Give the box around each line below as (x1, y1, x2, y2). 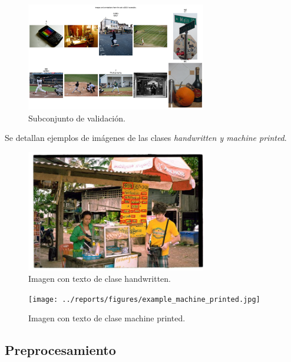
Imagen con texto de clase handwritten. (28, 272, 171, 285)
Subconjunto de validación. (28, 111, 125, 124)
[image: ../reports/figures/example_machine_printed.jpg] (28, 295, 260, 304)
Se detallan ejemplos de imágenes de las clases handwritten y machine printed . (5, 131, 287, 144)
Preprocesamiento (5, 341, 116, 359)
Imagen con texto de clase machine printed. (28, 312, 186, 324)
